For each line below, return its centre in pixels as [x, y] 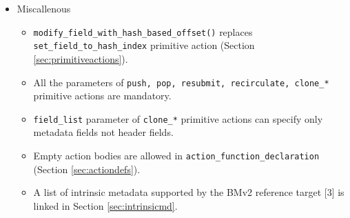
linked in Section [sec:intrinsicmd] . [105, 205]
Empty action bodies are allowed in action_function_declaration [176, 155]
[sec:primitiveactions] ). [81, 58]
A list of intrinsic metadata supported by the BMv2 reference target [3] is [189, 192]
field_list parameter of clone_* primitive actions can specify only [178, 118]
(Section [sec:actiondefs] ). [87, 169]
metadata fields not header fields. [103, 132]
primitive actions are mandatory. [102, 96]
